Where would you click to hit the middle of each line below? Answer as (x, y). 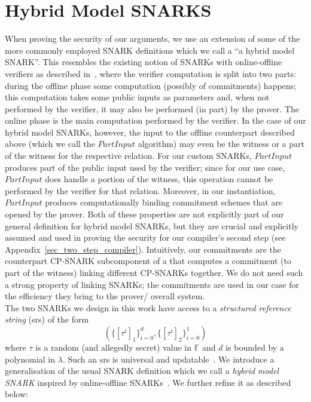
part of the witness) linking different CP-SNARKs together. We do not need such (154, 272)
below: (16, 394)
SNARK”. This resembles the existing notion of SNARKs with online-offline (144, 62)
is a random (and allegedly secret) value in (114, 347)
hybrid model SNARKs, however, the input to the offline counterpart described (150, 132)
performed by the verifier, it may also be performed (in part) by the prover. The (152, 108)
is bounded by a (255, 347)
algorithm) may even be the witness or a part (221, 144)
